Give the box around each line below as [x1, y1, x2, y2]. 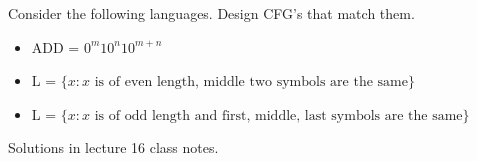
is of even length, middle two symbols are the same [94, 75, 408, 90]
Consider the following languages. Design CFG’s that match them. [8, 3, 415, 23]
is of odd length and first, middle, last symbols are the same [94, 108, 463, 123]
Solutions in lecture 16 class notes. [8, 137, 219, 158]
